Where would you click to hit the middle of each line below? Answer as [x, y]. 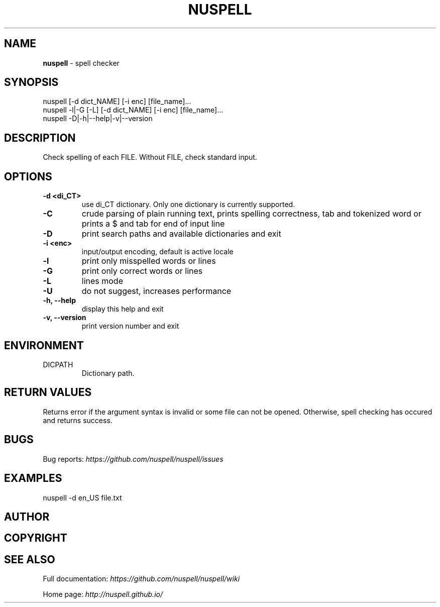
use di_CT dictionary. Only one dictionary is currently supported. [188, 205]
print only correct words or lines [142, 271]
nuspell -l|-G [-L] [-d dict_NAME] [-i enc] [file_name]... [133, 110]
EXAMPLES [33, 478]
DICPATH [58, 364]
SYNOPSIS [31, 82]
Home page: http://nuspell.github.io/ [103, 594]
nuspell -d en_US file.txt [82, 497]
